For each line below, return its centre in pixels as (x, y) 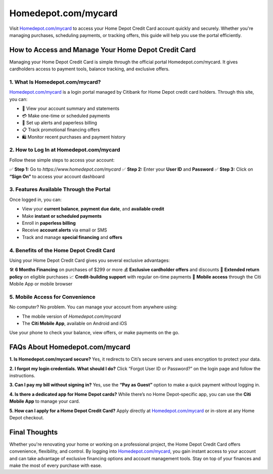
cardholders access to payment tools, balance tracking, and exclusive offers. (89, 69)
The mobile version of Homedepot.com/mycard (72, 316)
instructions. (22, 376)
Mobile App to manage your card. (45, 401)
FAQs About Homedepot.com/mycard (70, 347)
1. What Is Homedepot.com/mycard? (55, 82)
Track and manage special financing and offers (72, 237)
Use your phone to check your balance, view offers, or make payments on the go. (94, 333)
